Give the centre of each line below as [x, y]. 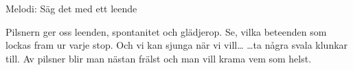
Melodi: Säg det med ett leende [71, 8]
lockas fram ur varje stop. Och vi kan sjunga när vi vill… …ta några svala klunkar [177, 45]
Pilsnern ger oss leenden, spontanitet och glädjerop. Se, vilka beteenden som [166, 31]
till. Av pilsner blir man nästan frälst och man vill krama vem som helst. [159, 58]
